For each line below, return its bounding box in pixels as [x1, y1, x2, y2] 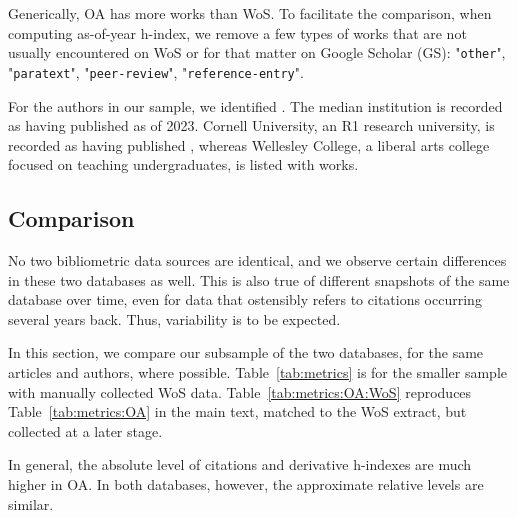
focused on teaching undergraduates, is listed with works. [8, 154, 359, 175]
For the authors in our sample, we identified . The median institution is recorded [8, 95, 503, 116]
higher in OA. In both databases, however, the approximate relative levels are [8, 474, 484, 495]
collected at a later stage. [8, 420, 163, 441]
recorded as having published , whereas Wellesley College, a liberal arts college [8, 134, 490, 155]
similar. [8, 493, 54, 514]
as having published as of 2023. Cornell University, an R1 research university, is [8, 115, 495, 136]
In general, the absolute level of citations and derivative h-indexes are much [8, 454, 472, 475]
